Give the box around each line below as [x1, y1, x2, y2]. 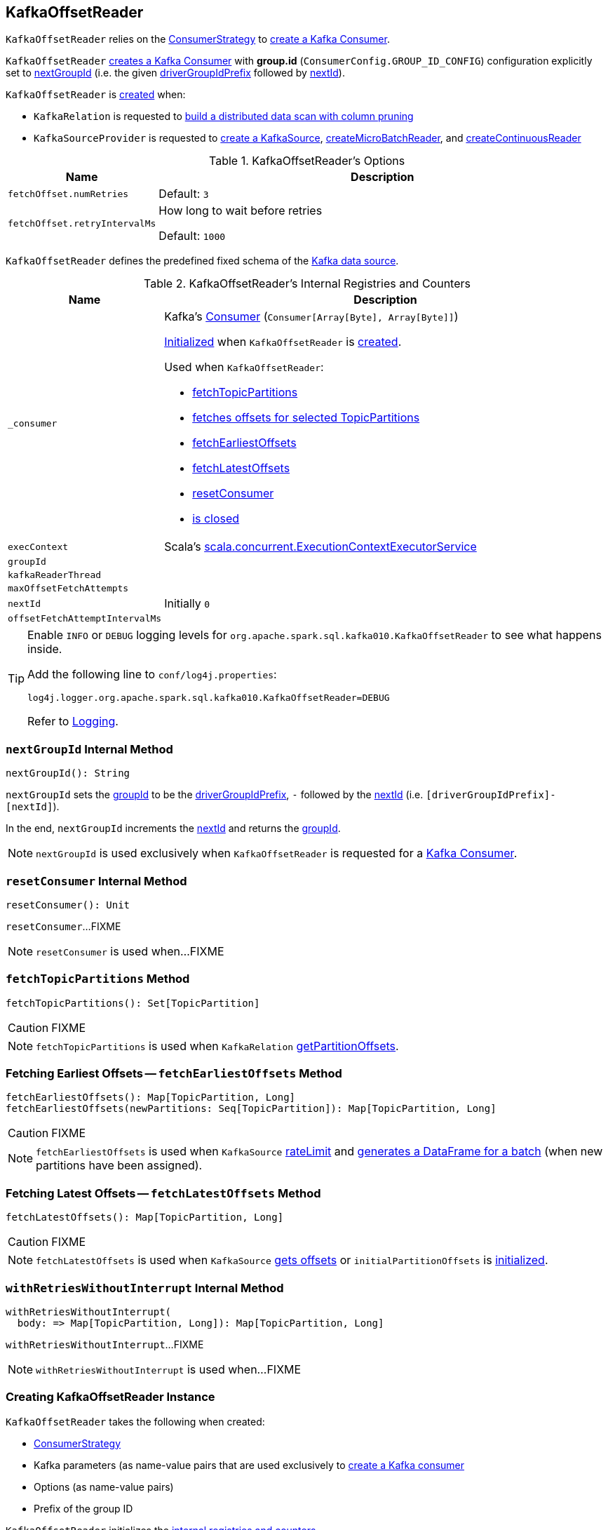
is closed [192, 511, 240, 526]
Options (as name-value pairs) [34, 1480, 174, 1493]
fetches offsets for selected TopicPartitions [192, 410, 420, 425]
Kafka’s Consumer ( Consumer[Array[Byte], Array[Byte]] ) [164, 309, 459, 324]
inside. [27, 642, 62, 657]
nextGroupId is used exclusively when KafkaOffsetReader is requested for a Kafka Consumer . [36, 846, 518, 861]
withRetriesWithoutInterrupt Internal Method [6, 1280, 284, 1295]
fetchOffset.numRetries [8, 188, 129, 199]
